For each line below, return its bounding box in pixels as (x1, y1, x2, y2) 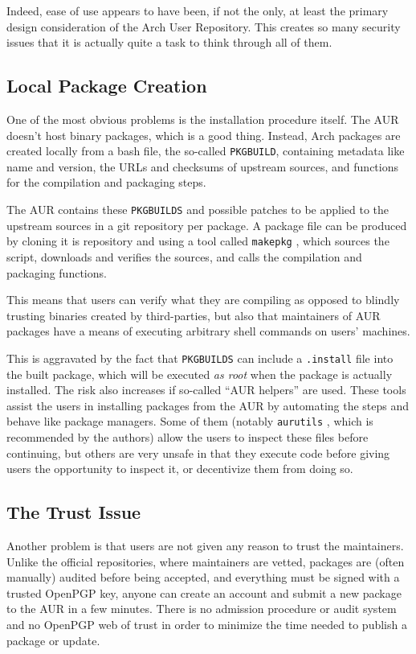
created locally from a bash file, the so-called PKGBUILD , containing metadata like (6, 142, 405, 159)
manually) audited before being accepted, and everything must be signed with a (6, 569, 400, 586)
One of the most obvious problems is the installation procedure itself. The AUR (6, 110, 399, 127)
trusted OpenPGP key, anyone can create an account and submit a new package (6, 584, 402, 601)
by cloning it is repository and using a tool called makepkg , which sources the (6, 232, 389, 249)
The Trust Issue (6, 500, 141, 524)
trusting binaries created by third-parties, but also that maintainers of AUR (6, 306, 381, 323)
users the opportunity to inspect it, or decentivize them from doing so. (6, 460, 353, 477)
